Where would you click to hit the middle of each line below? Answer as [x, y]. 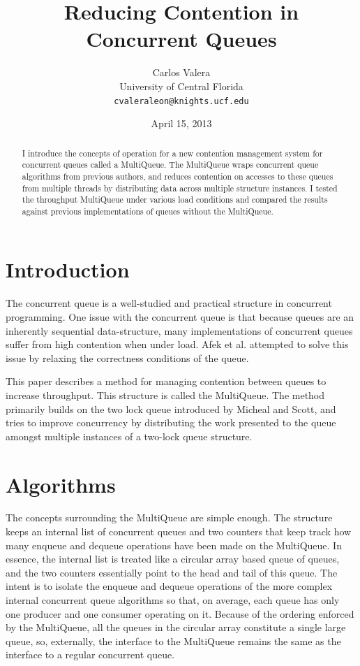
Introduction [68, 269]
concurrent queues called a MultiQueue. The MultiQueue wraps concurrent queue [170, 165]
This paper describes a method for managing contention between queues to [166, 381]
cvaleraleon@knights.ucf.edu [181, 101]
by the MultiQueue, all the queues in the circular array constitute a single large [176, 627]
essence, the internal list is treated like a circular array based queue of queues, [173, 559]
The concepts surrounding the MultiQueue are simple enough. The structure [169, 517]
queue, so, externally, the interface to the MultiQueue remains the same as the [173, 640]
